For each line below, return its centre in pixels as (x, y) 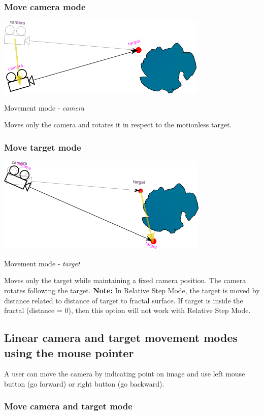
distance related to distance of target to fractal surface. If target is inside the (124, 300)
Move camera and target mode (68, 406)
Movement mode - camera (44, 107)
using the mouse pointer (69, 352)
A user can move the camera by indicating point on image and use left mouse (125, 374)
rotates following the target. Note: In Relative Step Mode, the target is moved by (132, 290)
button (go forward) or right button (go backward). (84, 383)
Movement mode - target (42, 263)
